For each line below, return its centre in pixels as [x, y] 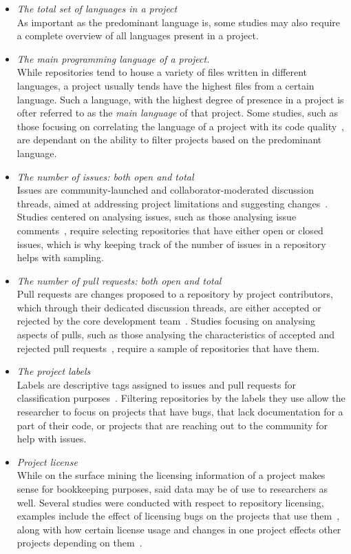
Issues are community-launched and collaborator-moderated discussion [165, 190]
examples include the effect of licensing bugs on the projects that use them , [178, 516]
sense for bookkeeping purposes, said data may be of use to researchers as [172, 489]
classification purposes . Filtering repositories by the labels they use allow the [181, 398]
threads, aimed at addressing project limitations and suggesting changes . [172, 203]
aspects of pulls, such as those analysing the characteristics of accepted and [175, 335]
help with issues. [52, 439]
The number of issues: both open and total [105, 176]
